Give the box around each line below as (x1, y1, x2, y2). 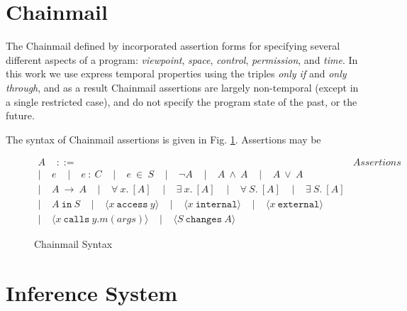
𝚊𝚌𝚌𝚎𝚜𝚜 (116, 200, 148, 210)
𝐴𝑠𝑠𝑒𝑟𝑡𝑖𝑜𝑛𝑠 (352, 158, 401, 168)
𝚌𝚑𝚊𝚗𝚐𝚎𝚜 (185, 214, 223, 225)
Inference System (6, 278, 178, 307)
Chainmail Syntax (34, 236, 113, 251)
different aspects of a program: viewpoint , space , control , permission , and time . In (6, 52, 358, 67)
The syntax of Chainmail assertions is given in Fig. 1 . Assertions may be (6, 131, 321, 146)
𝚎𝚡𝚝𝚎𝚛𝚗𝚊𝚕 (277, 200, 320, 210)
